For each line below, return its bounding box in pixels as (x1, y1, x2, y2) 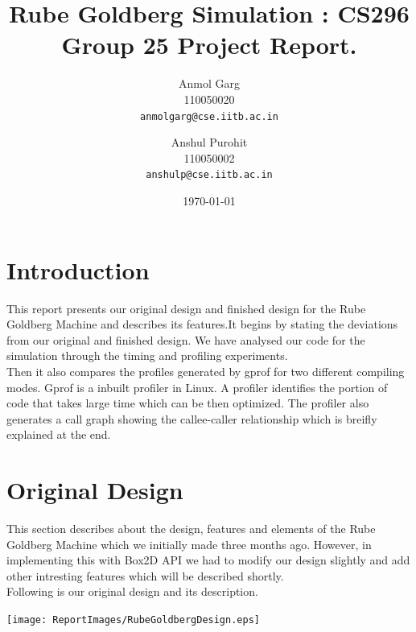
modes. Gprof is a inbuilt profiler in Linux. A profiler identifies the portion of (6, 378, 388, 395)
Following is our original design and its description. (6, 583, 258, 600)
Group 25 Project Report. (61, 28, 357, 61)
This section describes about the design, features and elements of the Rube (6, 520, 376, 536)
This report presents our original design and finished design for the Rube (6, 299, 366, 316)
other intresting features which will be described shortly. (6, 567, 284, 584)
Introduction (6, 253, 150, 286)
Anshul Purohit (171, 134, 248, 151)
